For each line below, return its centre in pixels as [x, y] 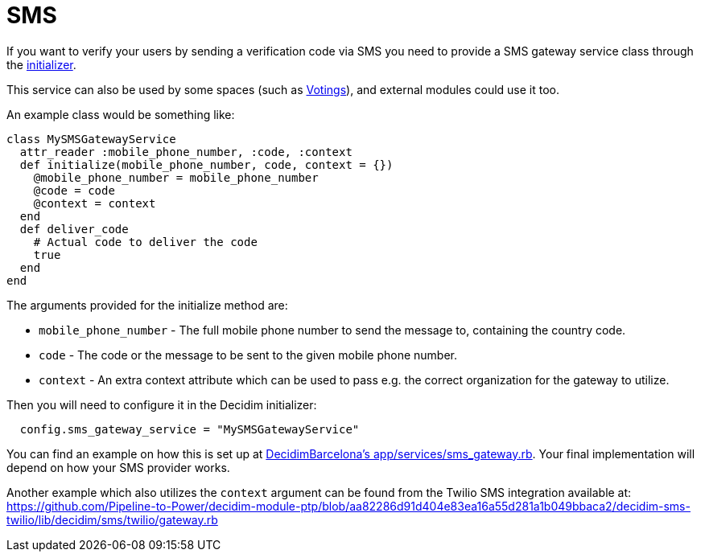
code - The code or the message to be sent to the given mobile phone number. [248, 355]
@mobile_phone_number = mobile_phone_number [176, 177]
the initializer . [41, 64]
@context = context [95, 203]
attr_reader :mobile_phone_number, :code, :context [186, 152]
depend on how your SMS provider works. [118, 467]
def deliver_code [74, 229]
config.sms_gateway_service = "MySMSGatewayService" [190, 429]
